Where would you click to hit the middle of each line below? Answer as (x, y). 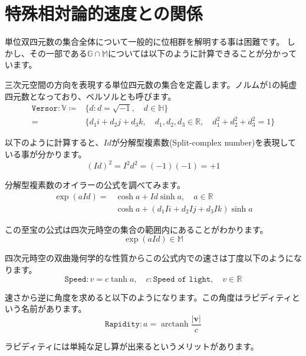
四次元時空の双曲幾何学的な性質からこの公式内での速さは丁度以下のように (149, 258)
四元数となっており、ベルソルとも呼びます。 (91, 96)
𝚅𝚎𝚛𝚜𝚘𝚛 (45, 108)
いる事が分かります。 (46, 154)
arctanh (175, 324)
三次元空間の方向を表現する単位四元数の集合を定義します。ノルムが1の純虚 (151, 84)
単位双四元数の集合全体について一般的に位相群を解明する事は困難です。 (145, 42)
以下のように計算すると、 (54, 142)
